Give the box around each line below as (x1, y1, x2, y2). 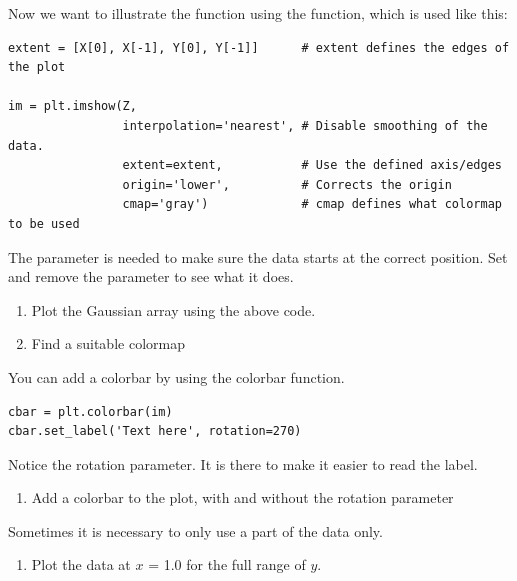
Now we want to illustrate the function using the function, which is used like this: (8, 3, 508, 23)
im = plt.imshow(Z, (8, 99, 137, 114)
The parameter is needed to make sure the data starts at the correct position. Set (8, 246, 508, 267)
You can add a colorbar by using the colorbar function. (8, 366, 345, 387)
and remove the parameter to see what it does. (8, 266, 294, 287)
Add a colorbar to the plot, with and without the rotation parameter (31, 487, 454, 508)
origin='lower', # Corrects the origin (122, 177, 452, 192)
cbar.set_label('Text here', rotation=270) (8, 424, 302, 439)
